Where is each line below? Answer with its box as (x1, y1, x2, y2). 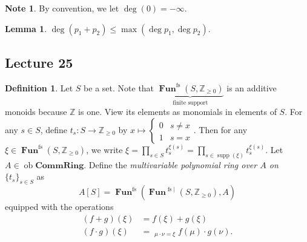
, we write (86, 143, 123, 155)
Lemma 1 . (5, 22, 47, 34)
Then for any (199, 123, 248, 136)
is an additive (226, 81, 277, 94)
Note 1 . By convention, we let (5, 2, 119, 14)
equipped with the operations (5, 200, 114, 213)
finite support (173, 99, 208, 106)
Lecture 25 (5, 53, 73, 71)
